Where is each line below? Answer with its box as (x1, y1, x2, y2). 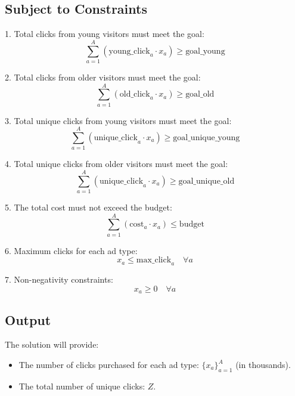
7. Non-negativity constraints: (5, 273, 113, 286)
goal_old (185, 90, 215, 99)
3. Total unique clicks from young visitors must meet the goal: (5, 114, 232, 126)
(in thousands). (235, 358, 291, 371)
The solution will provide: (5, 338, 99, 351)
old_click (119, 90, 150, 99)
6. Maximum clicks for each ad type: (5, 244, 138, 256)
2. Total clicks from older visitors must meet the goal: (5, 70, 201, 83)
